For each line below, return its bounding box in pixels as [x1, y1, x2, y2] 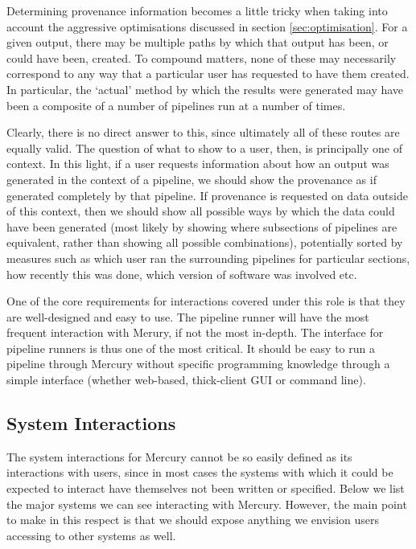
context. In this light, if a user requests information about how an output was [6, 155, 389, 172]
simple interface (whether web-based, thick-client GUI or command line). [6, 371, 366, 388]
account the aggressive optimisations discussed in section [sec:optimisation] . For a [6, 18, 408, 35]
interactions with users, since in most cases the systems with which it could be [6, 464, 393, 481]
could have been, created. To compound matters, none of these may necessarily [6, 49, 397, 66]
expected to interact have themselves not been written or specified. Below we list [6, 480, 405, 497]
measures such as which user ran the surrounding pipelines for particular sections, [6, 249, 410, 266]
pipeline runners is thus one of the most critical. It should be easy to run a [6, 339, 375, 356]
